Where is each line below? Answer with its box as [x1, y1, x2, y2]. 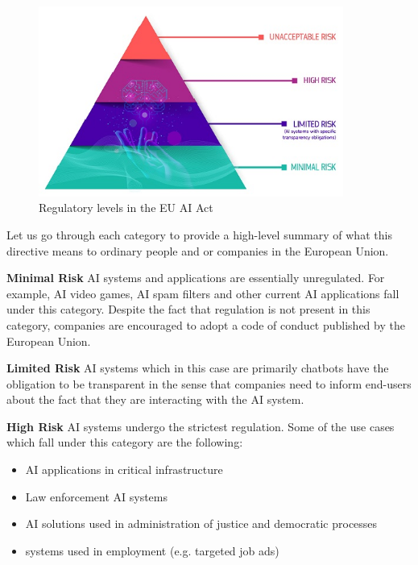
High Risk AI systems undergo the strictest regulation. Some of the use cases [6, 418, 395, 434]
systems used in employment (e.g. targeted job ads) [25, 542, 279, 559]
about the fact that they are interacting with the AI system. [6, 391, 304, 408]
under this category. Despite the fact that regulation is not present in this [6, 301, 370, 318]
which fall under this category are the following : [6, 434, 243, 451]
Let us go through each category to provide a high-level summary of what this [6, 226, 392, 243]
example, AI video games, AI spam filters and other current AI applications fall [6, 285, 399, 301]
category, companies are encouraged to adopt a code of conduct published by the [6, 316, 405, 333]
